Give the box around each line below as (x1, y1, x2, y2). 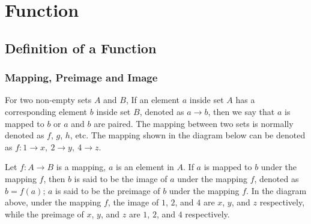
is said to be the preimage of (55, 184, 160, 196)
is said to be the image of (74, 172, 168, 184)
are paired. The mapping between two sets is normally (94, 117, 294, 129)
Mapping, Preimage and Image (5, 70, 158, 85)
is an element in (115, 161, 174, 173)
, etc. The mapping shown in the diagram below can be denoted (70, 129, 306, 141)
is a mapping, (56, 161, 106, 173)
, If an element (125, 93, 180, 106)
